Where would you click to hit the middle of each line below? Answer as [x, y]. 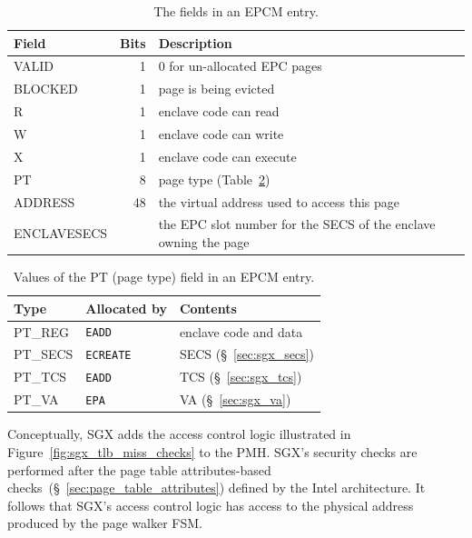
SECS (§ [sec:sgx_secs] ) [246, 354]
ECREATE [108, 356]
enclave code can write [221, 133]
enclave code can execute [227, 156]
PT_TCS [40, 377]
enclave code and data [241, 331]
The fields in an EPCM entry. [236, 11]
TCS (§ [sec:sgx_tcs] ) [241, 377]
